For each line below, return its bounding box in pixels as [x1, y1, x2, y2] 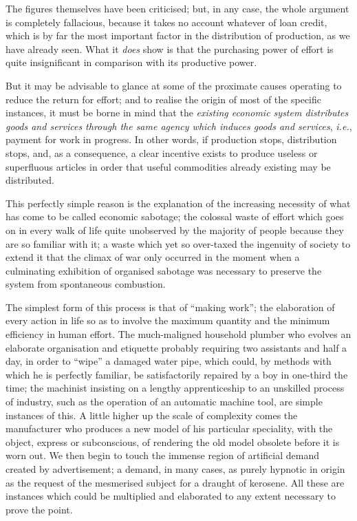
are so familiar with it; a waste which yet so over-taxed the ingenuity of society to [6, 236, 351, 251]
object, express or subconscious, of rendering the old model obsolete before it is [6, 434, 340, 449]
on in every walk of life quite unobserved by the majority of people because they [6, 222, 344, 237]
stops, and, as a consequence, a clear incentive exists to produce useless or [6, 145, 318, 160]
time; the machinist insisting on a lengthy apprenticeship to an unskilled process [6, 381, 345, 395]
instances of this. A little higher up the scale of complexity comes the [6, 407, 298, 422]
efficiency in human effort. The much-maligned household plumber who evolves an [6, 327, 351, 341]
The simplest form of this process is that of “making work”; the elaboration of [6, 299, 335, 314]
